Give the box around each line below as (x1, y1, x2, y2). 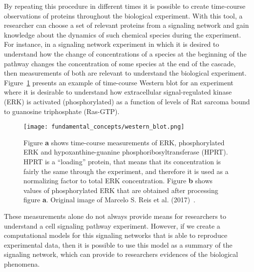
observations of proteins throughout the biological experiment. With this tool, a (4, 10, 243, 20)
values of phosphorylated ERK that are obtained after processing (23, 185, 218, 195)
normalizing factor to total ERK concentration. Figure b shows (23, 175, 213, 186)
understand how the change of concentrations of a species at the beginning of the (4, 48, 247, 58)
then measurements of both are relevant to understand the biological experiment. (4, 68, 247, 78)
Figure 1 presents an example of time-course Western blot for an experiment (4, 77, 233, 87)
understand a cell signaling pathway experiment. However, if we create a (4, 220, 220, 231)
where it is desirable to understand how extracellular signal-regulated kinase (4, 87, 232, 97)
